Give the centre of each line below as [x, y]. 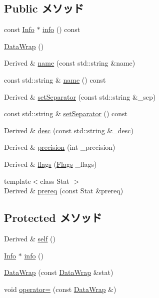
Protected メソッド [53, 218]
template [17, 181]
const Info [19, 29]
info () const [61, 29]
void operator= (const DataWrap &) [60, 289]
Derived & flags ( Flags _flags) [50, 164]
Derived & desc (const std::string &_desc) [69, 130]
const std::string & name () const [55, 79]
